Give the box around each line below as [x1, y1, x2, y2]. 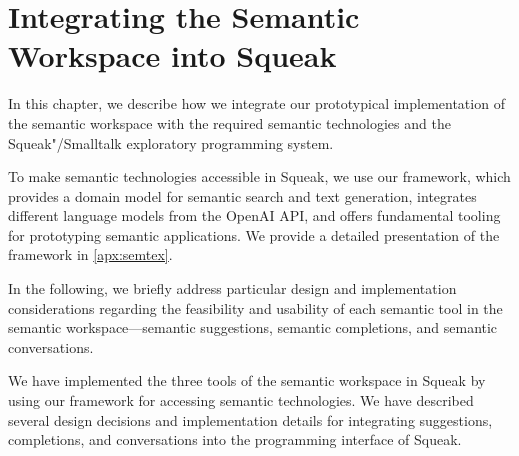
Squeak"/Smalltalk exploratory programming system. [8, 132, 334, 153]
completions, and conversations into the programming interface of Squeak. [8, 429, 462, 450]
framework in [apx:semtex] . [8, 244, 173, 265]
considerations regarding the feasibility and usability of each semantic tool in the [8, 297, 503, 318]
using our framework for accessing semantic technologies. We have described [8, 390, 474, 411]
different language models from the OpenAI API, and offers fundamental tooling [8, 205, 501, 226]
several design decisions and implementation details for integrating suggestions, [8, 409, 493, 430]
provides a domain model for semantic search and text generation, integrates [8, 185, 477, 206]
